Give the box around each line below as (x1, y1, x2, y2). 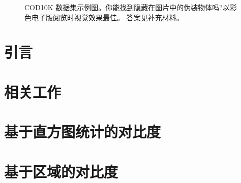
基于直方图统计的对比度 (4, 121, 161, 142)
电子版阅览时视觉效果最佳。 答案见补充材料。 (31, 12, 184, 22)
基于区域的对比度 (4, 161, 118, 181)
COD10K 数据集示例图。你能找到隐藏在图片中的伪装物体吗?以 (24, 2, 230, 12)
